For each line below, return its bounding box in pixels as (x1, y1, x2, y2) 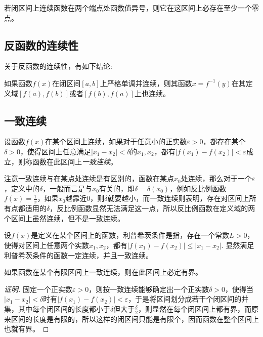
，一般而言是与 (42, 183, 93, 193)
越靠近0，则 (65, 193, 105, 203)
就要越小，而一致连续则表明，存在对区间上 (107, 193, 249, 203)
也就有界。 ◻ (4, 323, 49, 334)
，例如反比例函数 (169, 183, 227, 193)
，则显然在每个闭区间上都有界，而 (138, 303, 252, 314)
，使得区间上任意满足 (20, 146, 91, 156)
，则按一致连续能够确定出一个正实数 (89, 283, 209, 294)
